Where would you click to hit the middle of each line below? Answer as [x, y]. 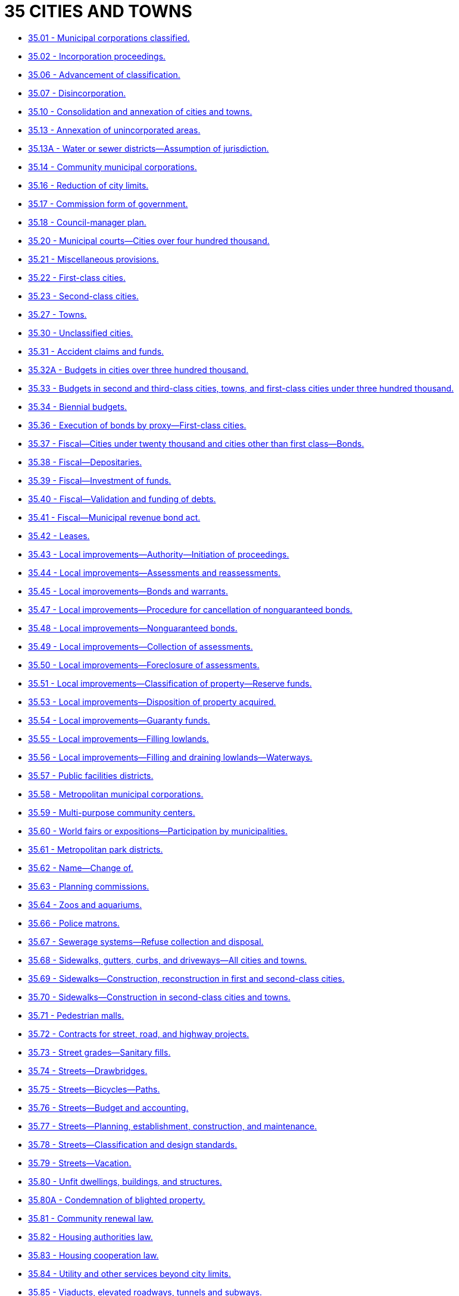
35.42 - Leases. [59, 536]
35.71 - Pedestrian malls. [76, 1015]
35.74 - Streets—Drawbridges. [88, 1070]
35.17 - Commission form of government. [108, 204]
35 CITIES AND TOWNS [98, 11]
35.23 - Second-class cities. [83, 296]
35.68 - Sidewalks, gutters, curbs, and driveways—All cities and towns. [168, 960]
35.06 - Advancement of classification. [104, 74]
